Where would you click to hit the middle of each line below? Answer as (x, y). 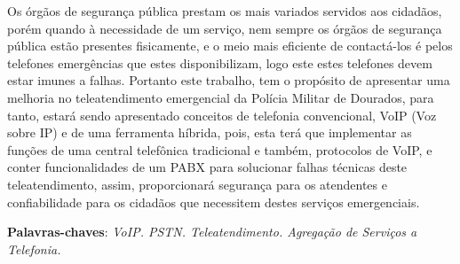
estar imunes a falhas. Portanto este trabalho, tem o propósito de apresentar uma (229, 80)
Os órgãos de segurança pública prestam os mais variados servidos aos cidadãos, (225, 11)
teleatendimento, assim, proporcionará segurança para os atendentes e (197, 184)
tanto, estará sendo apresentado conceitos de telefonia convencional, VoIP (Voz (222, 115)
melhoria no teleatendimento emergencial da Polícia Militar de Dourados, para (221, 97)
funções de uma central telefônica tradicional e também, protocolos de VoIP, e (220, 149)
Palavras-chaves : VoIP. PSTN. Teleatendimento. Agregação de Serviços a (212, 232)
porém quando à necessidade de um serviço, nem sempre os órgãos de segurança (225, 28)
